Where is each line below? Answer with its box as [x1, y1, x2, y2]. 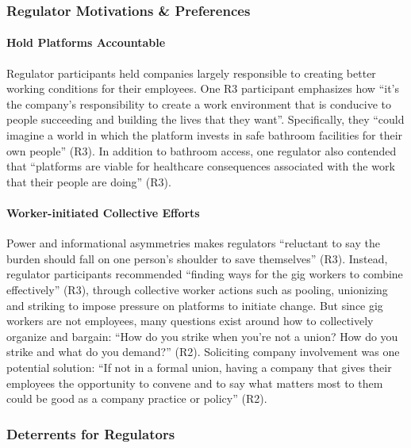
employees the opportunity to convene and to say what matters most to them [6, 374, 383, 391]
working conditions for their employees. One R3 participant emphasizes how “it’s [6, 80, 399, 97]
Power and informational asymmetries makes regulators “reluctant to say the [6, 235, 380, 251]
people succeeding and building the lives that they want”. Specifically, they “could [6, 111, 405, 128]
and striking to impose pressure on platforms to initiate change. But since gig [6, 297, 383, 313]
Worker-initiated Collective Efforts [6, 204, 200, 220]
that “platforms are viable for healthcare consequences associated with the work [6, 158, 395, 174]
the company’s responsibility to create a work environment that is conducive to [6, 95, 392, 112]
